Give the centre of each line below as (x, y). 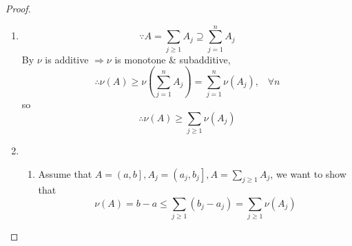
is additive (67, 59)
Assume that (65, 173)
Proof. (18, 8)
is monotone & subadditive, (173, 59)
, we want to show (308, 173)
